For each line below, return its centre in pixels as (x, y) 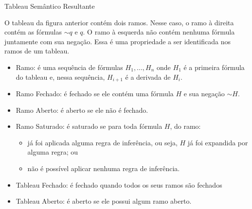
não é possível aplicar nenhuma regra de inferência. (104, 168)
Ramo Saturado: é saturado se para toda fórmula (89, 126)
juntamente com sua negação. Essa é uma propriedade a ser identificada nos (117, 41)
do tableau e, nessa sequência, (60, 77)
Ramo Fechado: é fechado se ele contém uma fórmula (95, 94)
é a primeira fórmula (214, 67)
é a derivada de (148, 77)
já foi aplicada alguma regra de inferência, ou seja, (102, 142)
